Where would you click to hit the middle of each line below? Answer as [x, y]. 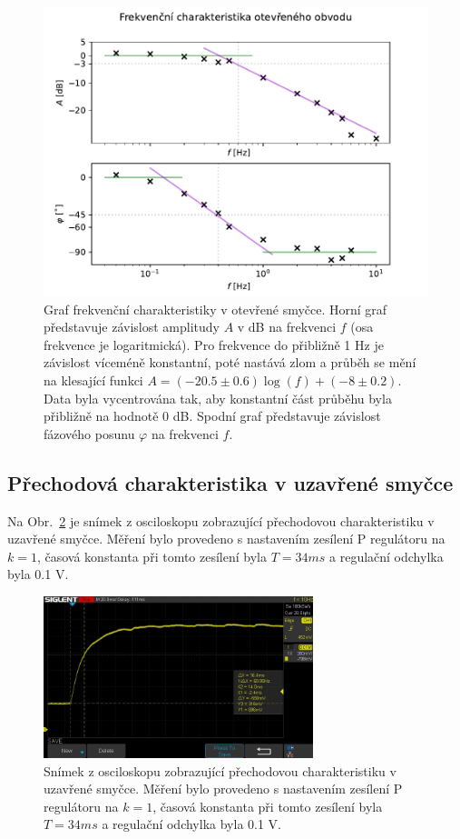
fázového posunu [89, 433]
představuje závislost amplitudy [132, 327]
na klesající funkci [93, 380]
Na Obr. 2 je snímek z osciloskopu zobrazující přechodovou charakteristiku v [221, 520]
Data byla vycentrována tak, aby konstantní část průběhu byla [218, 398]
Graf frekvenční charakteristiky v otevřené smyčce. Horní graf [215, 309]
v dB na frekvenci [287, 327]
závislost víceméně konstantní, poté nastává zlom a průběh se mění [230, 362]
